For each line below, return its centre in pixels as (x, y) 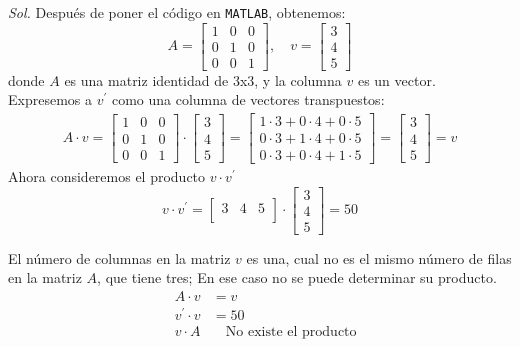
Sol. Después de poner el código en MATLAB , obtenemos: (177, 12)
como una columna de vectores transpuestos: (248, 99)
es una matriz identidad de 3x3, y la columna (203, 79)
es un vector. (396, 79)
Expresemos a (50, 99)
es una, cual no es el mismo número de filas (379, 257)
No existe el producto (291, 332)
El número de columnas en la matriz (119, 257)
